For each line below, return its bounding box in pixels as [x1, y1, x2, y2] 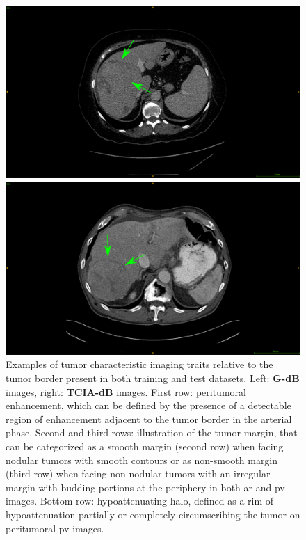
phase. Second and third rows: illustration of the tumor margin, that [6, 425, 298, 440]
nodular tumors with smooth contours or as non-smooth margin [6, 452, 278, 467]
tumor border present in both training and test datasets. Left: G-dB [6, 371, 300, 386]
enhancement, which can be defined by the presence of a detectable [6, 398, 291, 413]
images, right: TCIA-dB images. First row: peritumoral [6, 384, 246, 399]
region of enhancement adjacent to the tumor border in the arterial [6, 411, 292, 426]
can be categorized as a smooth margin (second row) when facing [6, 439, 284, 454]
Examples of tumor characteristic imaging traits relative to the [6, 357, 273, 372]
